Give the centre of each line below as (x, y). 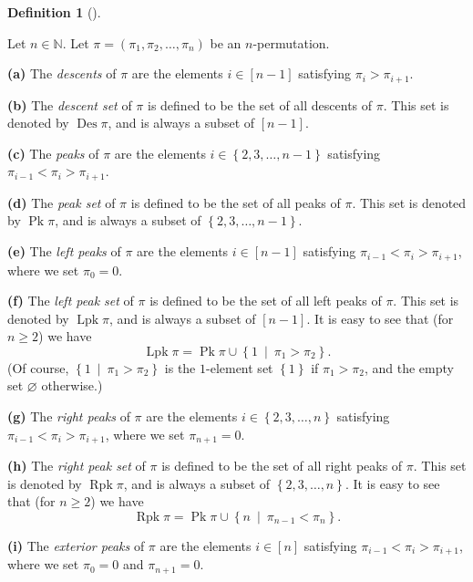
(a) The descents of (62, 73)
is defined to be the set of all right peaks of (282, 466)
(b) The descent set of (70, 104)
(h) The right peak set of (77, 466)
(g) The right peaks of (69, 416)
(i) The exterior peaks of (76, 545)
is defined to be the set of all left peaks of (266, 301)
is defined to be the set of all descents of (260, 104)
